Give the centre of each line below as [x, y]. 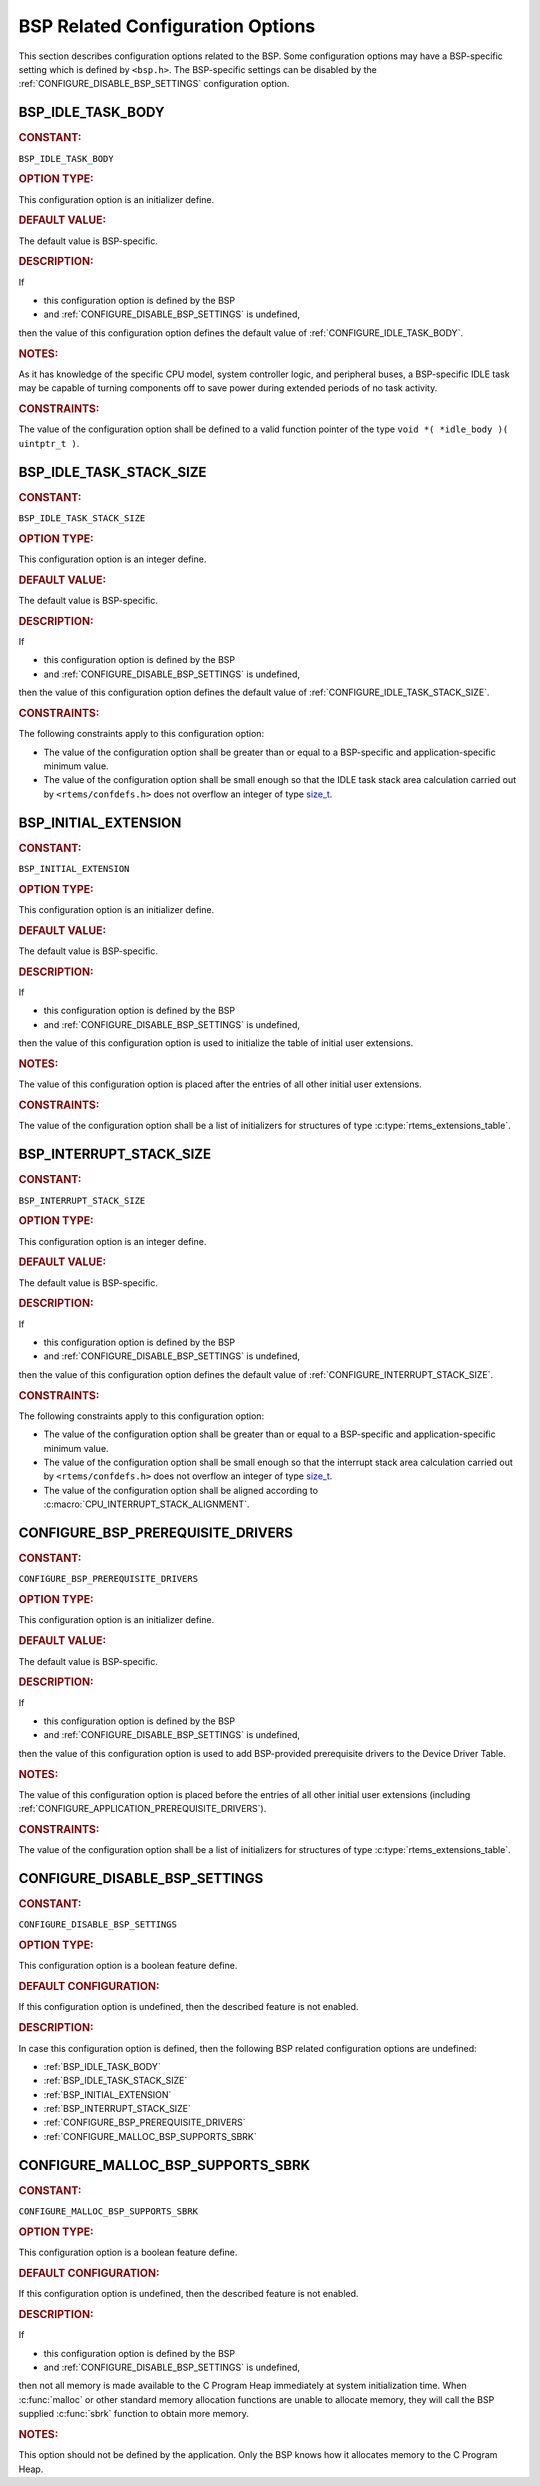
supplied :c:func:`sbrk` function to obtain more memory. [134, 2414]
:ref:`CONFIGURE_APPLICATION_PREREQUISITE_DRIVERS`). [142, 1809]
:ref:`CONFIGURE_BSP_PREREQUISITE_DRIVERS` [144, 2122]
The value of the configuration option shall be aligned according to [181, 1490]
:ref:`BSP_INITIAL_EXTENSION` [107, 2094]
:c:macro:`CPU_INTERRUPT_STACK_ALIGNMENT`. [146, 1504]
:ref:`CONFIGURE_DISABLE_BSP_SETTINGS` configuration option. [154, 84]
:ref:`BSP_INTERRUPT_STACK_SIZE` [117, 2109]
